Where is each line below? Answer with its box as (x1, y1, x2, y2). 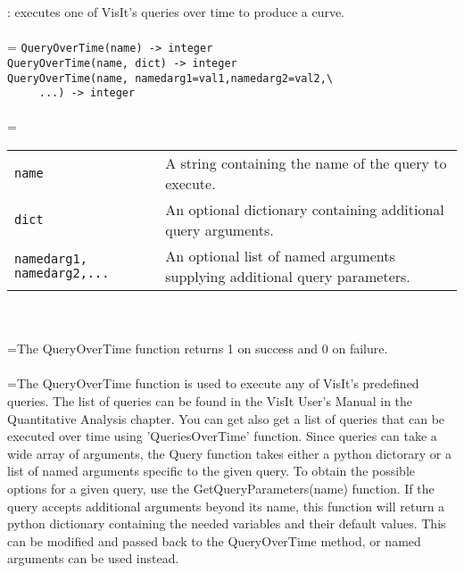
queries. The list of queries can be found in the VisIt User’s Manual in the (7, 391, 413, 410)
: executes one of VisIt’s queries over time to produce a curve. (7, 3, 345, 21)
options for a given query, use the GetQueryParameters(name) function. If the (7, 478, 435, 497)
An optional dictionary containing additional (165, 199, 444, 220)
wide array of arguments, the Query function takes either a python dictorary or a (7, 444, 452, 462)
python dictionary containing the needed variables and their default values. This (7, 514, 446, 533)
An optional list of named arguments (165, 245, 395, 266)
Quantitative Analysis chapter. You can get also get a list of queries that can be (7, 409, 445, 428)
